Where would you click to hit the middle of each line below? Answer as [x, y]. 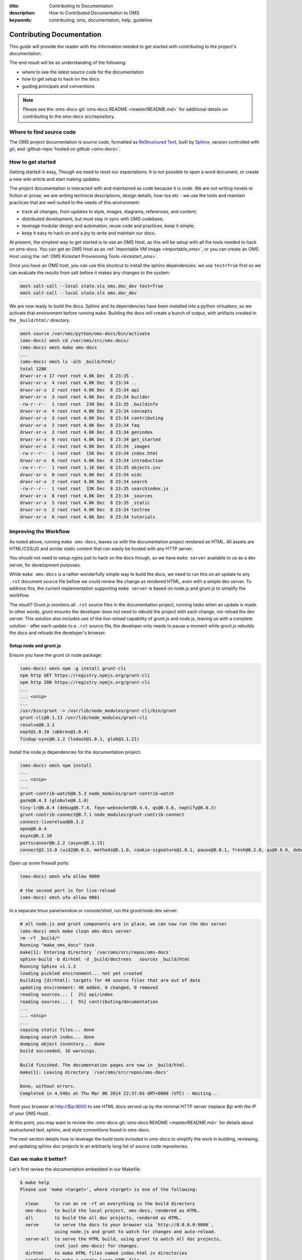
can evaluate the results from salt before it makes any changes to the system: [90, 273]
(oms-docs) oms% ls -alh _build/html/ [68, 362]
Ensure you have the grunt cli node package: [56, 655]
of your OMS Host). [29, 1113]
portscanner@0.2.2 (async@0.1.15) [62, 843]
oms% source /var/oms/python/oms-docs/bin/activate [85, 333]
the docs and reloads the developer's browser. [58, 633]
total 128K [33, 369]
